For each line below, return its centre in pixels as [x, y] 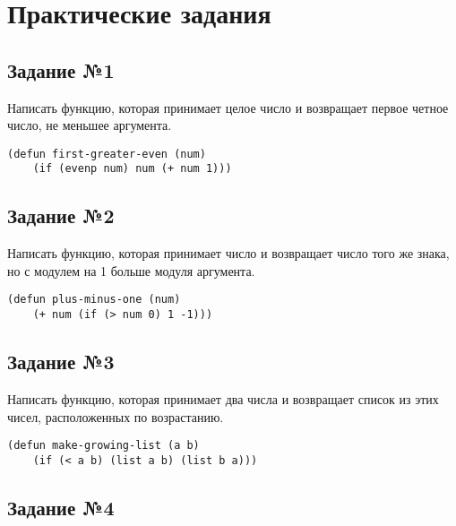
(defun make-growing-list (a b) [103, 446]
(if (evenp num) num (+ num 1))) [132, 169]
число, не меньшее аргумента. [90, 125]
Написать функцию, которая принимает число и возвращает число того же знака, [228, 253]
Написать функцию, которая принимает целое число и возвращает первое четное [228, 107]
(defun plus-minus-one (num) [94, 300]
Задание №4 [61, 507]
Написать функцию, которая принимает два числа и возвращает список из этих [223, 398]
